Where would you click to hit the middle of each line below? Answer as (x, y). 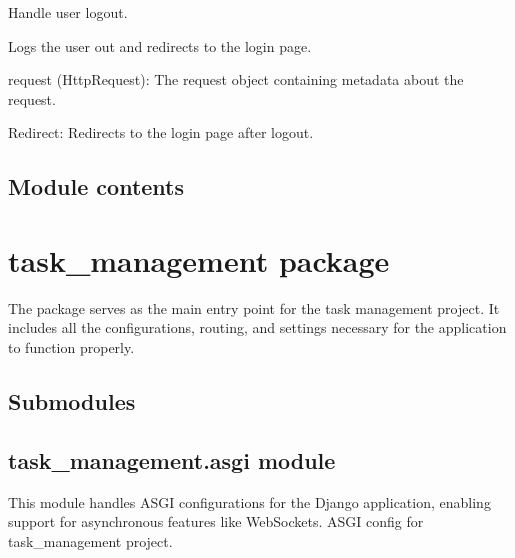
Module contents (96, 186)
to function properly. (71, 347)
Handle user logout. (68, 12)
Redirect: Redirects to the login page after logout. (161, 132)
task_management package (199, 259)
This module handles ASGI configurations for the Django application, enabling (249, 501)
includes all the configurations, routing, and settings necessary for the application (257, 327)
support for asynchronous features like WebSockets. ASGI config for (216, 521)
